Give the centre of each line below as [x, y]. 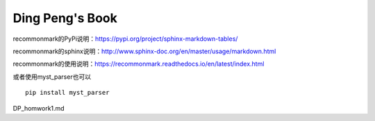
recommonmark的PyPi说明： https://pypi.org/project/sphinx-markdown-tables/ [125, 39]
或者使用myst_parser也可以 [52, 77]
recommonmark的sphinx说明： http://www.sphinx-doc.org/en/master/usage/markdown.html [144, 51]
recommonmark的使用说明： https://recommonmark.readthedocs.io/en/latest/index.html [139, 64]
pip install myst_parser [67, 93]
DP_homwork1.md [39, 108]
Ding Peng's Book [65, 18]
